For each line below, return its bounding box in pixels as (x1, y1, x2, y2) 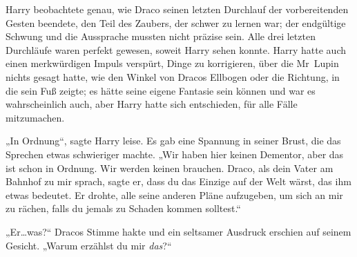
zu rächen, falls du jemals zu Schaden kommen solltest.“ (6, 201, 241, 216)
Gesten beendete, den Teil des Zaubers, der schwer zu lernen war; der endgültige (6, 15, 346, 30)
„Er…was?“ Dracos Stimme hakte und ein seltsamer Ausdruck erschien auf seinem (6, 224, 351, 238)
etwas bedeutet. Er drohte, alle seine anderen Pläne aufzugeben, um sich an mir (6, 187, 343, 202)
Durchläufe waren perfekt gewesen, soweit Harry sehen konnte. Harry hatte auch (6, 42, 347, 57)
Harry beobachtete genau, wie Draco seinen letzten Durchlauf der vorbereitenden (6, 2, 349, 16)
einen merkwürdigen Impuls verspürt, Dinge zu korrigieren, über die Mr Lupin (6, 56, 339, 70)
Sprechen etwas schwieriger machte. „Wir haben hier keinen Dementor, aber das (6, 146, 344, 161)
